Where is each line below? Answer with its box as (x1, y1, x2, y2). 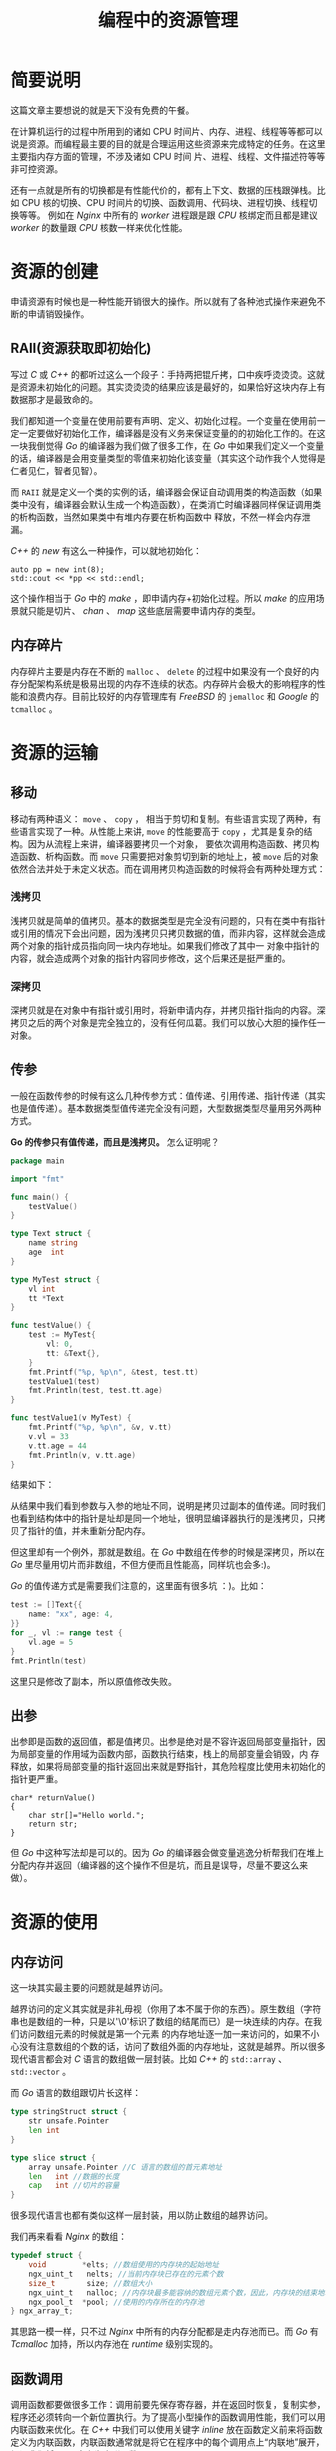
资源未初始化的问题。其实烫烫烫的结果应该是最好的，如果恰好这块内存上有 (18, 381, 326, 393)
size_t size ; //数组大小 (28, 2278, 153, 2288)
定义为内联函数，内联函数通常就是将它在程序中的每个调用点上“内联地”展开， (10, 2436, 325, 2448)
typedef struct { (10, 2251, 83, 2261)
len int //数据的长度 (28, 2171, 120, 2181)
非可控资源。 (10, 162, 63, 175)
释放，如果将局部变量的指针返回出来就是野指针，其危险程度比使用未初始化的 (10, 1761, 326, 1773)
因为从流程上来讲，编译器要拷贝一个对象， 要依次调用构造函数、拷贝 (27, 837, 311, 850)
